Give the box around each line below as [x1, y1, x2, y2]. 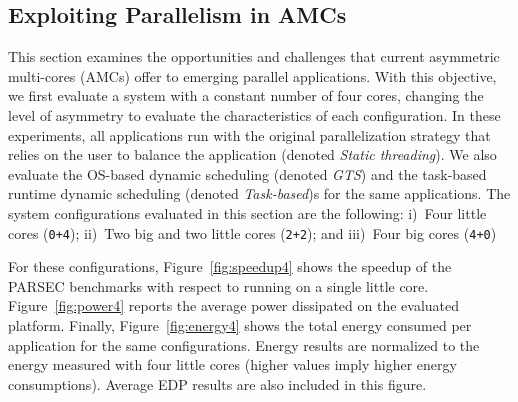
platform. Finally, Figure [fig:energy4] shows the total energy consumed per [8, 314, 472, 335]
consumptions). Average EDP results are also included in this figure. [8, 373, 427, 394]
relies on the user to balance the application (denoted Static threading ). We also [8, 144, 497, 165]
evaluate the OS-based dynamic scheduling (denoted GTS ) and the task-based [8, 163, 487, 184]
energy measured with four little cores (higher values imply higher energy [8, 354, 457, 375]
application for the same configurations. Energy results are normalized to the [8, 334, 480, 355]
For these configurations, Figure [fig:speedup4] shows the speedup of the [8, 256, 452, 277]
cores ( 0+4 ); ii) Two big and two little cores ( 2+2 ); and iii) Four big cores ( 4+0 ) [8, 222, 497, 243]
